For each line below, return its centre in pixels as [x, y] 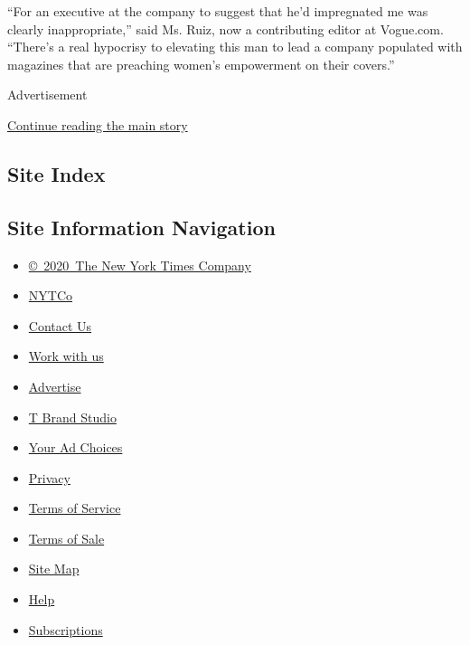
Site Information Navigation [141, 227]
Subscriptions [66, 629]
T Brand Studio [72, 417]
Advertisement [47, 95]
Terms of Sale [66, 538]
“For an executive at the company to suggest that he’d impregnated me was [218, 11]
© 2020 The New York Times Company [140, 265]
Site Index [56, 173]
